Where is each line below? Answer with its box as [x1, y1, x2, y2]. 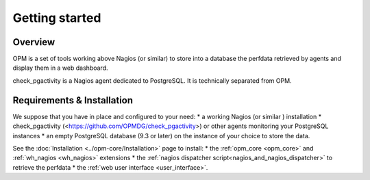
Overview [12, 36, 56, 48]
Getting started [12, 10, 101, 25]
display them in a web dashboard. [12, 64, 108, 72]
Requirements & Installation [12, 94, 134, 106]
